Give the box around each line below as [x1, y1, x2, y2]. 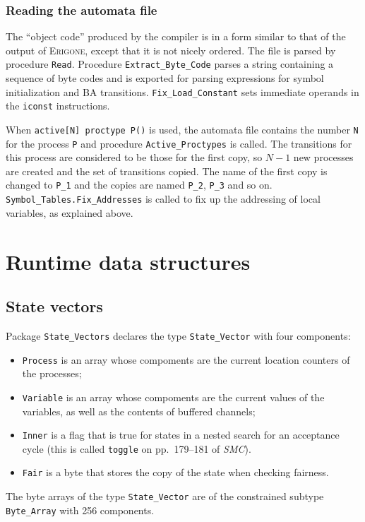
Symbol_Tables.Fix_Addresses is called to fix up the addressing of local [6, 191, 321, 206]
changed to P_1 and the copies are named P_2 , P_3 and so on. [6, 177, 273, 192]
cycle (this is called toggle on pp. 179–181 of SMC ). [22, 441, 251, 456]
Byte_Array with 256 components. [6, 502, 155, 517]
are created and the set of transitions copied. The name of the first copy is [6, 163, 328, 178]
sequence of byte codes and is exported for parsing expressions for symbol [6, 71, 324, 85]
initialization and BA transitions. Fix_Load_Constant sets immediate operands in [6, 84, 359, 99]
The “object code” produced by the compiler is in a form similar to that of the [6, 29, 346, 44]
